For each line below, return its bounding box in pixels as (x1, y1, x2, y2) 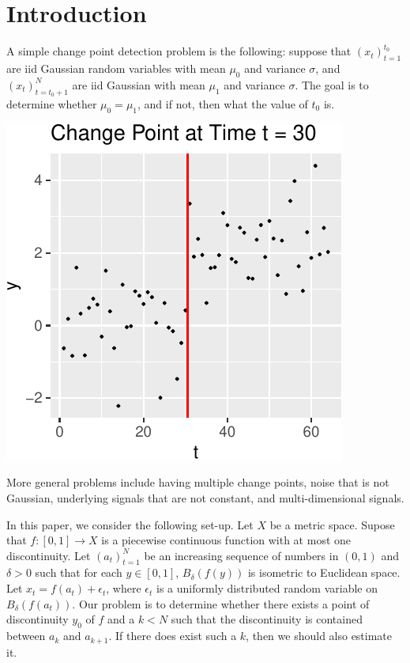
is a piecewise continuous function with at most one (101, 532, 352, 548)
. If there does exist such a (108, 627, 237, 644)
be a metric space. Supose (269, 516, 395, 532)
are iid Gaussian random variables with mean (6, 59, 226, 76)
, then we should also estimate (246, 627, 393, 644)
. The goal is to (295, 76, 369, 93)
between (6, 627, 46, 644)
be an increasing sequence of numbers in (144, 547, 339, 563)
